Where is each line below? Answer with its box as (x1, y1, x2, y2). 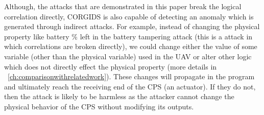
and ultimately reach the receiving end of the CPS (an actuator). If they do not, (4, 81, 256, 91)
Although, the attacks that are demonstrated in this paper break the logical (4, 1, 242, 11)
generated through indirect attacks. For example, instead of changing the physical (4, 21, 260, 32)
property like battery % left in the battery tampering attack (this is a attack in (4, 31, 253, 41)
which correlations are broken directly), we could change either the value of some (4, 41, 257, 52)
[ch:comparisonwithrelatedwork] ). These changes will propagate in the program (8, 71, 255, 82)
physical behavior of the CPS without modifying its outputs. (4, 101, 194, 111)
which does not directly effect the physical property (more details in (4, 61, 217, 72)
